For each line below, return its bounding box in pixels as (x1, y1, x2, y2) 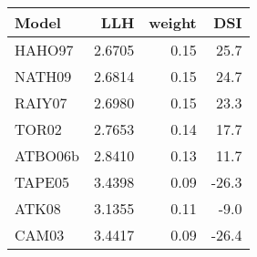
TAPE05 (15, 171, 70, 192)
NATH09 (15, 66, 72, 87)
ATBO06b (15, 145, 79, 166)
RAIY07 (15, 92, 67, 113)
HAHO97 (15, 39, 74, 60)
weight (149, 12, 197, 33)
